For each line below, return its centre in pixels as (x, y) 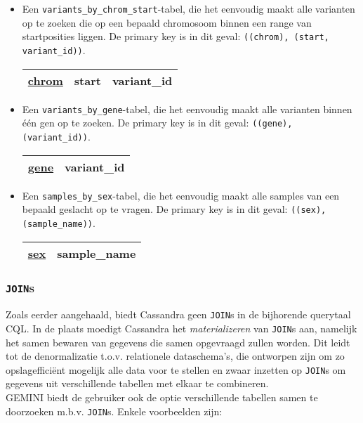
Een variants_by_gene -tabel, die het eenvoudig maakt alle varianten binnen (187, 109)
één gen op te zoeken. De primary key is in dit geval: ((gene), (157, 123)
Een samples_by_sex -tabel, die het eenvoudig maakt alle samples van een (181, 195)
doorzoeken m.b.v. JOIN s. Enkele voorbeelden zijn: (114, 411)
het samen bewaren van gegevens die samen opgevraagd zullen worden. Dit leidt (178, 342)
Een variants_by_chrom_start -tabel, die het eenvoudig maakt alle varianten (189, 8)
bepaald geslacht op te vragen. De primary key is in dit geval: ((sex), (174, 209)
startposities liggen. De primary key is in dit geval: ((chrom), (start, (176, 36)
